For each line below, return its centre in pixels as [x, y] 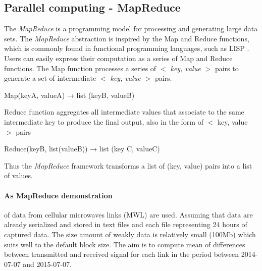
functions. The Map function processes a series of [80, 68]
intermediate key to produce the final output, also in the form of [104, 121]
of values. [18, 175]
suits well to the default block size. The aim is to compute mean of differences [125, 244]
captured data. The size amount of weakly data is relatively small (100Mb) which [130, 234]
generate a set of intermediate [50, 78]
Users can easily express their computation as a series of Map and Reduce [118, 58]
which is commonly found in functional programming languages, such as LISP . [127, 48]
